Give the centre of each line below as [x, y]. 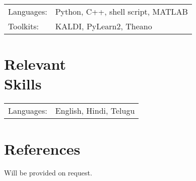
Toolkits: [23, 26]
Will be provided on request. [48, 173]
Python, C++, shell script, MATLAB [121, 11]
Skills [23, 84]
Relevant [35, 64]
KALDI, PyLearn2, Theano [104, 26]
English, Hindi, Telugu [95, 111]
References [42, 148]
